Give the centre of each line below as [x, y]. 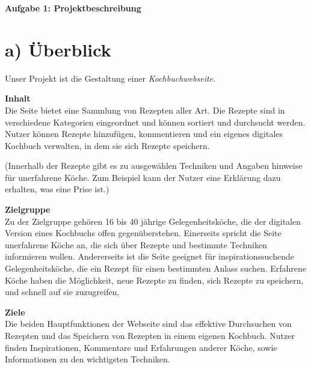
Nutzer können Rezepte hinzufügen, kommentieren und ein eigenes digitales [144, 134]
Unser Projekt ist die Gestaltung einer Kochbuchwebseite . [110, 78]
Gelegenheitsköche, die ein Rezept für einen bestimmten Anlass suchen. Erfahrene [156, 268]
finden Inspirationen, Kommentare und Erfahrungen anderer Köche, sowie [141, 347]
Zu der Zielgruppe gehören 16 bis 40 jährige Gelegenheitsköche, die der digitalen [153, 221]
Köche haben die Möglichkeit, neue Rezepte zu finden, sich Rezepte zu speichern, [154, 280]
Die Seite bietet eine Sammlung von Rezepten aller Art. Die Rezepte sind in [145, 110]
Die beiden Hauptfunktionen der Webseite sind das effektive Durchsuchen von [148, 324]
